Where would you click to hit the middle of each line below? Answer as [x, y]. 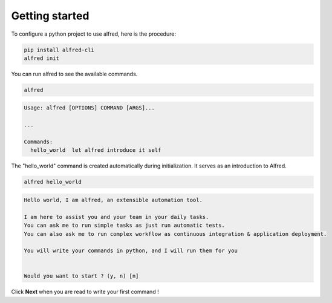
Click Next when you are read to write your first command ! [85, 292]
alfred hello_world [53, 182]
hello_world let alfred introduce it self [96, 150]
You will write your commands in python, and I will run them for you [131, 251]
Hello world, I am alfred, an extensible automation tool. [113, 200]
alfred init [42, 58]
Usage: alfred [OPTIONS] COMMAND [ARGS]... [90, 108]
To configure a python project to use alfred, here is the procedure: [94, 34]
